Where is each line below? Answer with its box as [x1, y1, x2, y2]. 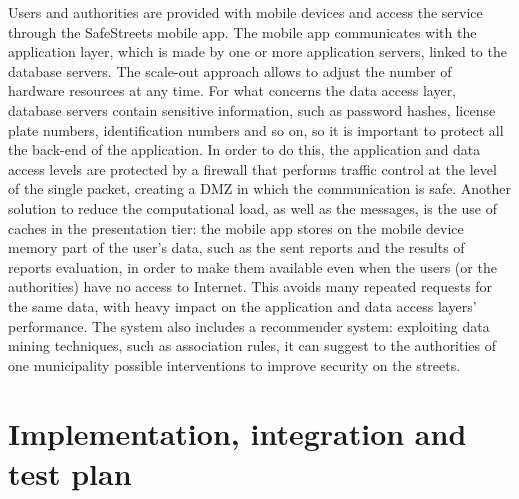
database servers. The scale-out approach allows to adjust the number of [8, 60, 452, 81]
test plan [8, 452, 132, 493]
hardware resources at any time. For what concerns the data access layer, [8, 80, 457, 101]
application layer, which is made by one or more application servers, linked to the [8, 41, 507, 62]
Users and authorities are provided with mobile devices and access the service [8, 2, 483, 22]
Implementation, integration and [8, 413, 467, 454]
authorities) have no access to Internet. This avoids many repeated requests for [8, 276, 493, 297]
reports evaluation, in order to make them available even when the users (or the [8, 256, 497, 277]
